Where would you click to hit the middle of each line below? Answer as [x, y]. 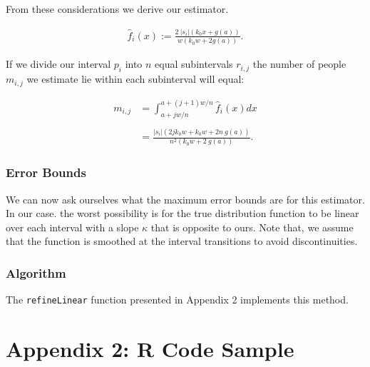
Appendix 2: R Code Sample [150, 349]
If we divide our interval [58, 64]
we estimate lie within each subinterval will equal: [135, 79]
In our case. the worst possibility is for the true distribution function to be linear [183, 213]
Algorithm [36, 272]
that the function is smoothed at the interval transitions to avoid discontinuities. [182, 241]
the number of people [299, 64]
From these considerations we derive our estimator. [117, 9]
